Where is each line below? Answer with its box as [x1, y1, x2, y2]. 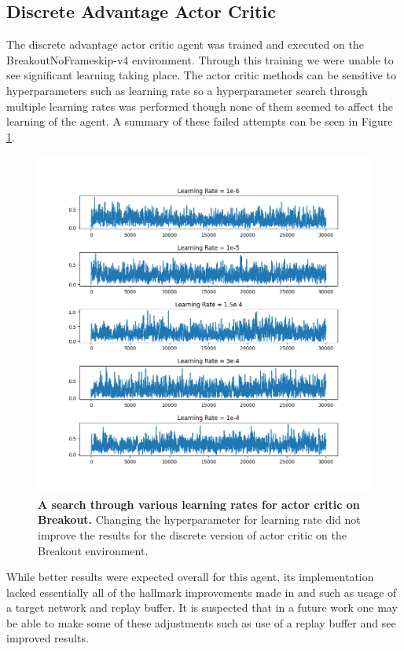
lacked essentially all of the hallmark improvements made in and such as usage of [6, 583, 397, 600]
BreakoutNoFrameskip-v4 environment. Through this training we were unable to [6, 51, 394, 68]
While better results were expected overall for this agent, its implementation [6, 569, 374, 585]
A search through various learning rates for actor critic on [38, 496, 360, 512]
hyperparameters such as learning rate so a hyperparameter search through [6, 82, 368, 98]
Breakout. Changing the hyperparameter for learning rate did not [38, 511, 361, 528]
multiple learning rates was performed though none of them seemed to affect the [6, 97, 393, 114]
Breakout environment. [38, 542, 149, 558]
